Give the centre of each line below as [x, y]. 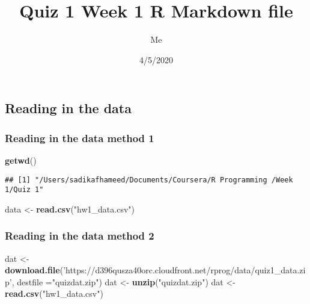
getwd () [21, 160]
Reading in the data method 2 [80, 236]
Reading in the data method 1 [80, 138]
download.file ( [34, 270]
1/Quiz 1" [24, 190]
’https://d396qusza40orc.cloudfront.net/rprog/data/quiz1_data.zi [184, 270]
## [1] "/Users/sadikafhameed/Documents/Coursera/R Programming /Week [149, 180]
